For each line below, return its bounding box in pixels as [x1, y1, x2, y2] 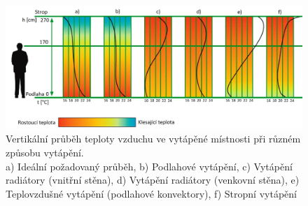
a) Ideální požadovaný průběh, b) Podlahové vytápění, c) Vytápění [6, 159, 293, 173]
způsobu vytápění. [6, 145, 84, 159]
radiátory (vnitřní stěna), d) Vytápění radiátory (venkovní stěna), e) [6, 172, 300, 187]
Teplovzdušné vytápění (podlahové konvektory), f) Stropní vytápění [6, 186, 297, 200]
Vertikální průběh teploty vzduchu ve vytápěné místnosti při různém [6, 131, 301, 146]
